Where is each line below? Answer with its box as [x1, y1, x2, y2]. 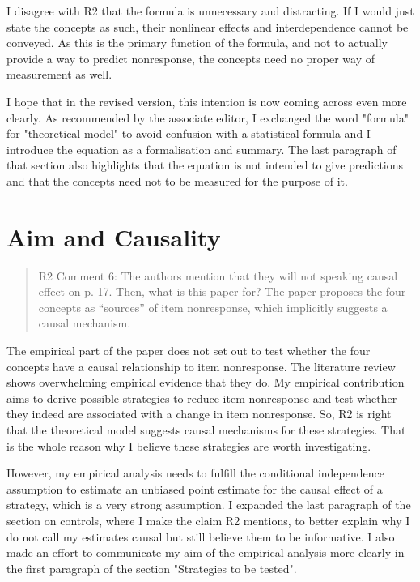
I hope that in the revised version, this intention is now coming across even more [6, 92, 407, 109]
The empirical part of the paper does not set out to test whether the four [6, 342, 371, 359]
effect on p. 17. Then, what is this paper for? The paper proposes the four [38, 283, 406, 300]
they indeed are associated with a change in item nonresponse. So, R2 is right [6, 405, 392, 422]
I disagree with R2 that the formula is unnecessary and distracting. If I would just [6, 2, 414, 19]
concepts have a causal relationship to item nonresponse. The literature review [6, 357, 396, 374]
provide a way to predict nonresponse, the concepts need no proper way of [6, 49, 375, 66]
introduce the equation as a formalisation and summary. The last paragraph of [6, 140, 397, 157]
